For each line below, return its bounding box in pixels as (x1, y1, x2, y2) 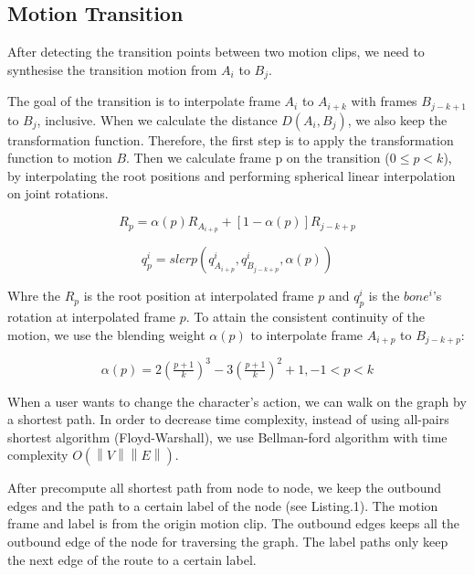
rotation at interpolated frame (7, 306, 176, 325)
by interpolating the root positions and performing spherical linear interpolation (7, 165, 456, 185)
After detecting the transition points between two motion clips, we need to (7, 42, 425, 61)
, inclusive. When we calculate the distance (37, 110, 278, 129)
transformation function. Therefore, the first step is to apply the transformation (7, 130, 454, 149)
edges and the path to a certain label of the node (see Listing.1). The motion (7, 495, 438, 515)
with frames (351, 91, 417, 111)
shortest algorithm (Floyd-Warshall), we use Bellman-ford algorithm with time (7, 427, 448, 446)
